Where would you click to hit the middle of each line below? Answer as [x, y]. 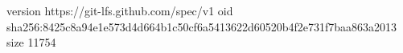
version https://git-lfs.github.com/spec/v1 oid [120, 10]
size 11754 [31, 42]
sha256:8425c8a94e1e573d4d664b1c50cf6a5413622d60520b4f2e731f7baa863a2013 [202, 26]
